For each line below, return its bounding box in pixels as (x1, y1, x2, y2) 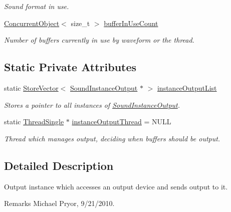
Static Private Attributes (4, 59, 137, 75)
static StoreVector (4, 82, 59, 93)
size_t (71, 18, 90, 28)
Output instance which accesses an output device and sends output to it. (4, 181, 228, 191)
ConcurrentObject (4, 18, 60, 28)
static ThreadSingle (4, 116, 64, 127)
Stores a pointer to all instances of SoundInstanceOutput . (4, 99, 180, 110)
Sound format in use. (4, 1, 69, 11)
